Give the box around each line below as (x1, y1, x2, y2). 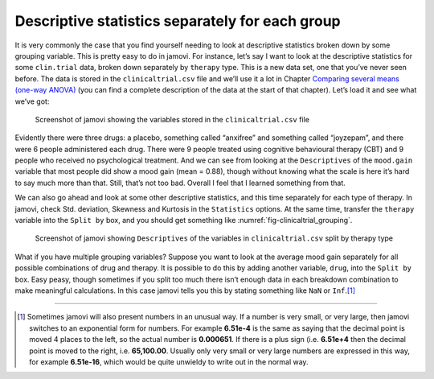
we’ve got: (14, 97, 50, 106)
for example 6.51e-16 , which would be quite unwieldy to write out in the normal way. (29, 356, 309, 366)
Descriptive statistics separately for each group (14, 12, 341, 30)
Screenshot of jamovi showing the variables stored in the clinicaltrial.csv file (35, 114, 309, 124)
